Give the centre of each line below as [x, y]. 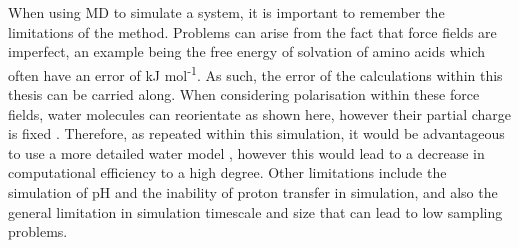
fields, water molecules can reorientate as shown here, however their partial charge [260, 113]
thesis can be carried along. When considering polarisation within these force [244, 94]
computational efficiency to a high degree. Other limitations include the [227, 172]
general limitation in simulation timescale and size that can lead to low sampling [255, 211]
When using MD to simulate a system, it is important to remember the [226, 12]
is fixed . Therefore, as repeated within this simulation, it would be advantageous [256, 133]
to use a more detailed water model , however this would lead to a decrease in [246, 152]
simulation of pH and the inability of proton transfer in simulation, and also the [253, 192]
